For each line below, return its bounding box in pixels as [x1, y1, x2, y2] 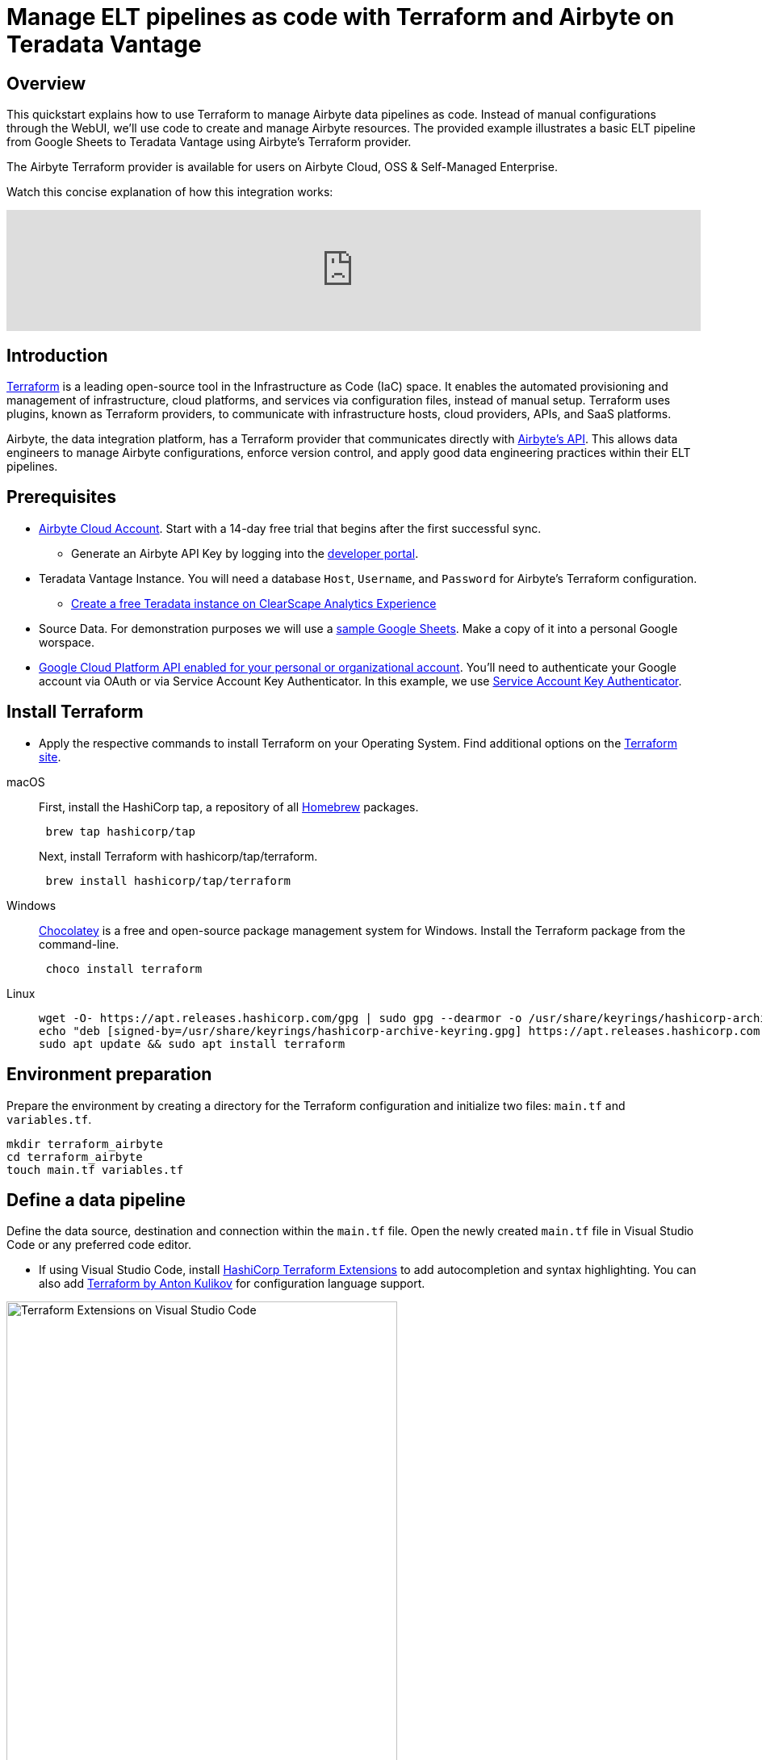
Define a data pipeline [6, 1189, 186, 1210]
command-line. [39, 937, 119, 951]
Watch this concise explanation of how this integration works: [6, 185, 333, 199]
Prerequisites [6, 487, 116, 508]
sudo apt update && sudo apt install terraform [39, 1037, 345, 1050]
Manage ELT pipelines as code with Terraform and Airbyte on [6, 3, 675, 31]
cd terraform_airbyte [6, 1150, 143, 1163]
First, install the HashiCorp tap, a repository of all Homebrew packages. [39, 799, 419, 814]
